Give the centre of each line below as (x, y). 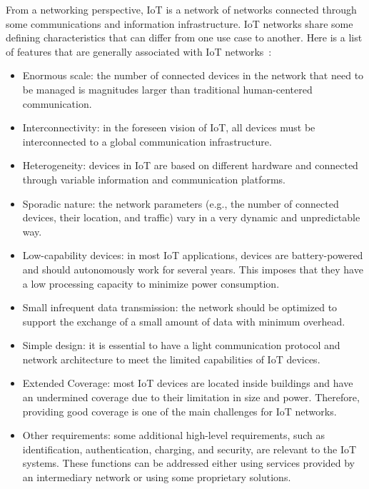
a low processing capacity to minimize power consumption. (151, 283)
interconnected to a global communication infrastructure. (147, 141)
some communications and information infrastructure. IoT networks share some (180, 23)
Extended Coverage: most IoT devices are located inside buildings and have (188, 383)
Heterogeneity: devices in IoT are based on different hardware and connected (190, 165)
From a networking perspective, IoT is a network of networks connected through (181, 9)
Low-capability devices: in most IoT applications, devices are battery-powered (193, 255)
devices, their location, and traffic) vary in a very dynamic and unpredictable (191, 217)
